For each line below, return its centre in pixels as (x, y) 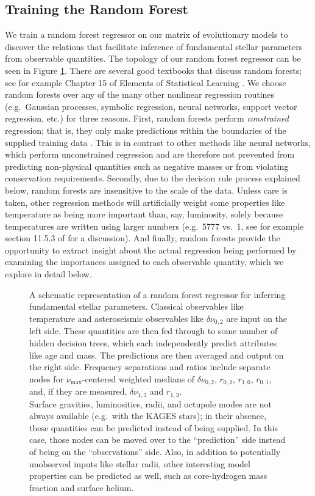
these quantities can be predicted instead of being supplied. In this (154, 427)
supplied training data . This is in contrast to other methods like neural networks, (158, 142)
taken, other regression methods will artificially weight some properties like (145, 202)
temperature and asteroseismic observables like (116, 318)
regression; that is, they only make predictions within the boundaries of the (146, 130)
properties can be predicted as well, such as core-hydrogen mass (148, 476)
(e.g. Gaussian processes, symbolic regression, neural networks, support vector (151, 106)
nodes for (47, 378)
